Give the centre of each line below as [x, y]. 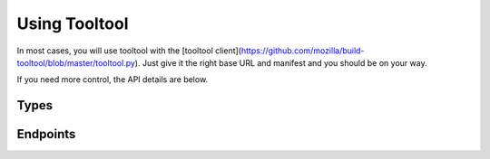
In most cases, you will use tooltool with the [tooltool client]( [129, 51]
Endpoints [46, 134]
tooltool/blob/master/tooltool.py [76, 62]
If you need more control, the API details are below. [113, 79]
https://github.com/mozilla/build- [303, 51]
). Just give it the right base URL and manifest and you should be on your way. [281, 62]
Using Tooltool [73, 23]
